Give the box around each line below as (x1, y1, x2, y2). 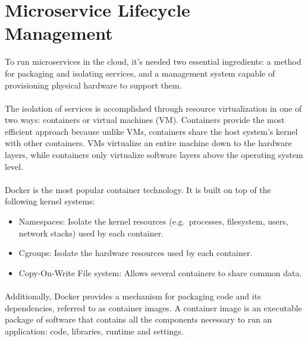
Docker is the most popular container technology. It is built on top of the (5, 183, 271, 195)
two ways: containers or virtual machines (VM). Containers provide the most (5, 113, 285, 126)
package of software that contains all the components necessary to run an (5, 313, 272, 326)
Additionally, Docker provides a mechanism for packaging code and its (5, 290, 261, 302)
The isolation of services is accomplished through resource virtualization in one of (5, 102, 302, 114)
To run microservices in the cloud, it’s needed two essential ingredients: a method (5, 55, 301, 68)
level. (5, 160, 24, 172)
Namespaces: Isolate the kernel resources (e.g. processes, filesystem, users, (18, 215, 288, 228)
